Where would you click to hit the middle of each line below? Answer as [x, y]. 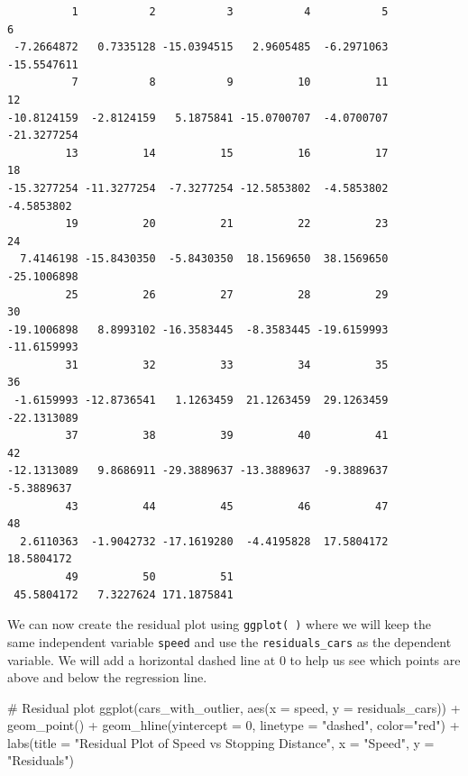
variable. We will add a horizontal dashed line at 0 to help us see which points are [234, 659]
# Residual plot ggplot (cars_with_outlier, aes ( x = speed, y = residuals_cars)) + [234, 707]
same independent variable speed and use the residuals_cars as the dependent [229, 641]
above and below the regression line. [107, 677]
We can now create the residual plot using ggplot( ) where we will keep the [219, 624]
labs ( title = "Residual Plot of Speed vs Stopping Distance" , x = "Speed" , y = [221, 742]
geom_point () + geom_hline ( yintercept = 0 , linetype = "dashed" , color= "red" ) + [234, 725]
